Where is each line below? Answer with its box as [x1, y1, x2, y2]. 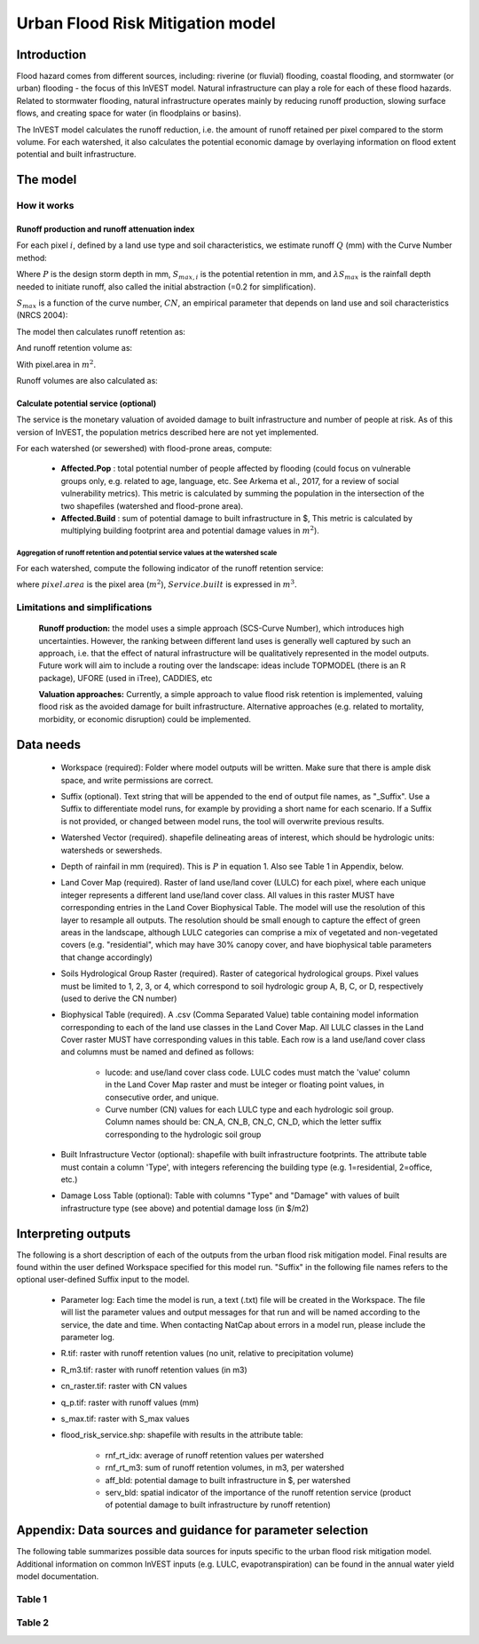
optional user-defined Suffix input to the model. [16, 1275, 190, 1285]
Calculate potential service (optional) [16, 398, 157, 409]
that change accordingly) [60, 951, 153, 963]
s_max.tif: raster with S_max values [60, 1413, 190, 1424]
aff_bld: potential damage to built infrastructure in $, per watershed [105, 1474, 350, 1485]
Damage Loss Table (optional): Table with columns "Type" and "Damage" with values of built [60, 1190, 400, 1201]
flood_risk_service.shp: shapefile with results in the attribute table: [60, 1430, 303, 1441]
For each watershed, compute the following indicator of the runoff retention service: [16, 562, 324, 573]
